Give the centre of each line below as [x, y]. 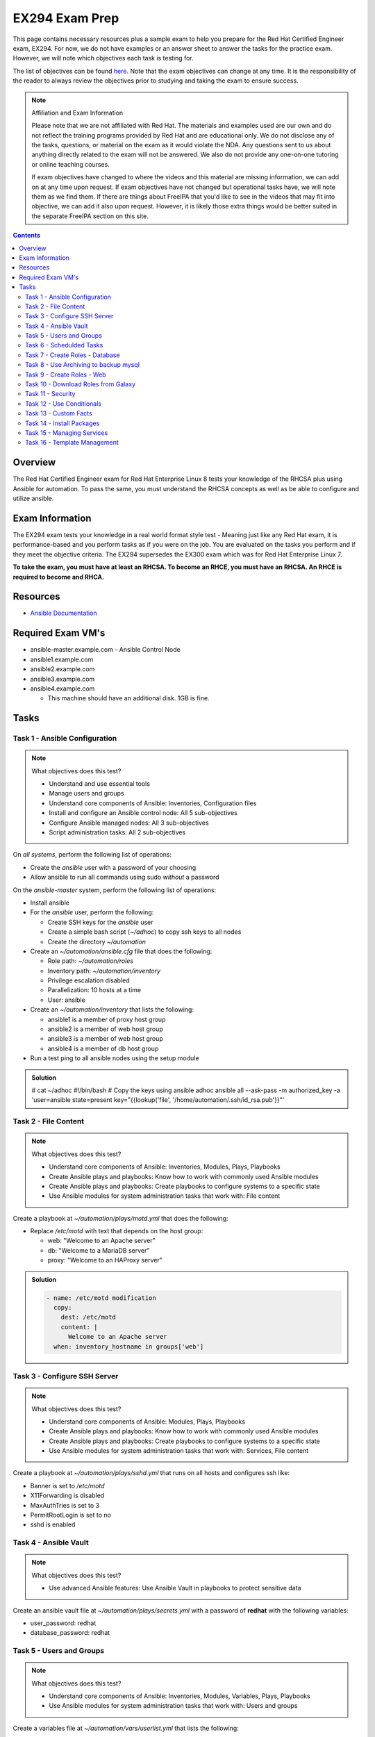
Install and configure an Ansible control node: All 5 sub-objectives [143, 813]
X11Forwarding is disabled [67, 1496]
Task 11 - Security [50, 394]
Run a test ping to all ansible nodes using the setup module [115, 1058]
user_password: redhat [63, 1623]
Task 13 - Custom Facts [59, 413]
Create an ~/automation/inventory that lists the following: [112, 1010]
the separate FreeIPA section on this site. [90, 216]
